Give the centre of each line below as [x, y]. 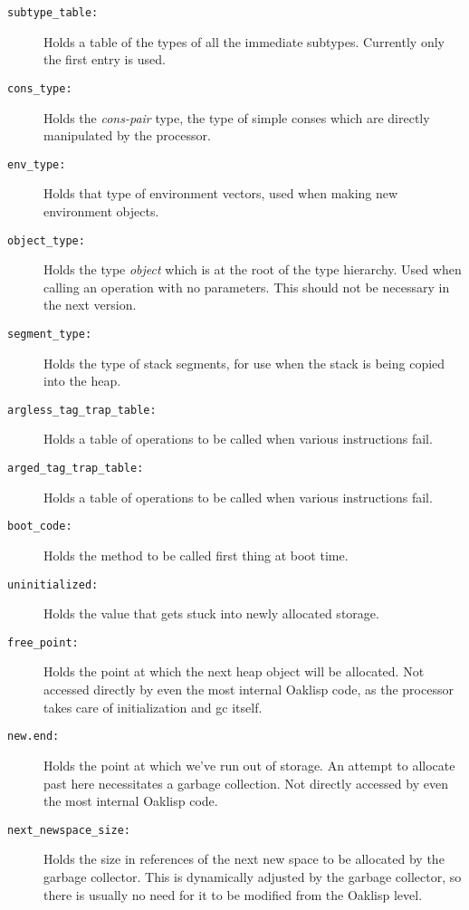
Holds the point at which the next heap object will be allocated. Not [234, 671]
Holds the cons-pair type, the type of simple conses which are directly [237, 117]
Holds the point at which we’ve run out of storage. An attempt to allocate [249, 765]
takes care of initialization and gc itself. [153, 707]
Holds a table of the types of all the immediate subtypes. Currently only [244, 41]
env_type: [37, 164]
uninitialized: [53, 584]
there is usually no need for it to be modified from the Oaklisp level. [233, 894]
